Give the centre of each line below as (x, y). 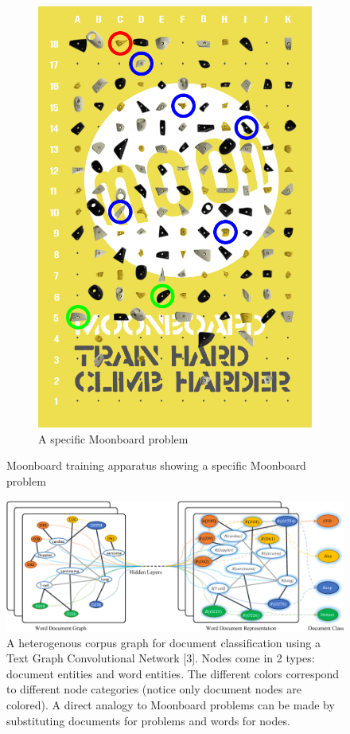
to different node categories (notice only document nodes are (154, 689)
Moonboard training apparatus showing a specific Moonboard (156, 465)
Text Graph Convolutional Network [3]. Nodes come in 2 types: (161, 658)
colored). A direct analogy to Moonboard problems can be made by (171, 705)
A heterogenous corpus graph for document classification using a (163, 642)
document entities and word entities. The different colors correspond (173, 673)
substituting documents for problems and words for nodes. (148, 720)
